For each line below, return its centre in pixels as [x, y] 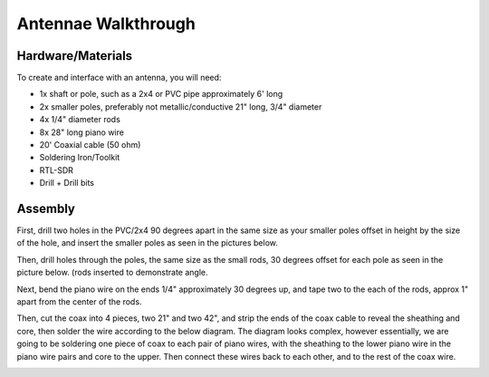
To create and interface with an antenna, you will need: [119, 78]
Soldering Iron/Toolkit [80, 158]
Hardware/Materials [75, 56]
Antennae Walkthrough [106, 24]
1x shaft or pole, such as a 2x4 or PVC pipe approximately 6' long [161, 94]
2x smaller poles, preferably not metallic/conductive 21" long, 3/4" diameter [181, 106]
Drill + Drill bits [67, 183]
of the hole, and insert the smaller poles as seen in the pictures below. [147, 243]
